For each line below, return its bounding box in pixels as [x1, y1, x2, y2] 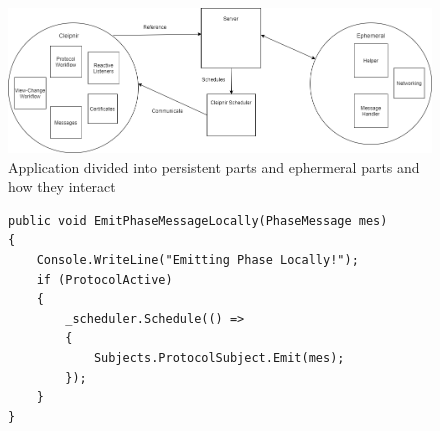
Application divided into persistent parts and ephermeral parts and [8, 156, 420, 177]
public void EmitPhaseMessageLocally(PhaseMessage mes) [8, 213, 388, 228]
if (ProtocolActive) [36, 272, 173, 287]
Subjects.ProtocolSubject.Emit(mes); [93, 351, 345, 366]
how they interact [8, 176, 116, 197]
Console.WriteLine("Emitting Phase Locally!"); [36, 253, 359, 268]
